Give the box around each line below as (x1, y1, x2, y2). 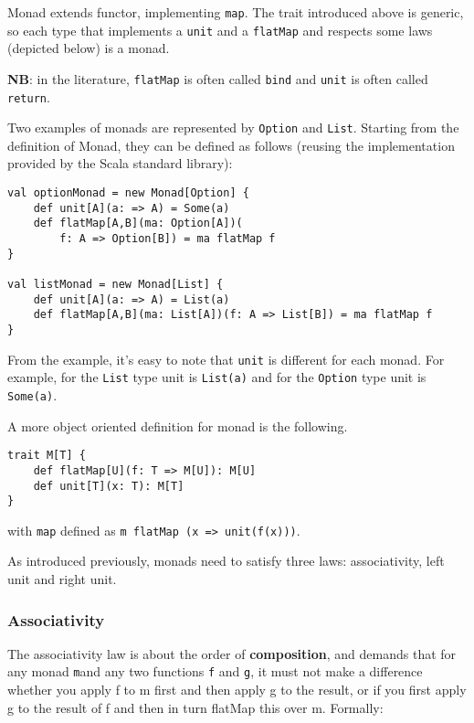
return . (7, 87, 50, 106)
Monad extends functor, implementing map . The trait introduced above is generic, (7, 3, 464, 21)
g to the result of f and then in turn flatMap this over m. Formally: (7, 697, 384, 717)
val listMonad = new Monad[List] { (7, 278, 224, 291)
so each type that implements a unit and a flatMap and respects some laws (7, 20, 433, 39)
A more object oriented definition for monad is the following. (7, 416, 348, 435)
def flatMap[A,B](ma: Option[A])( (33, 217, 243, 230)
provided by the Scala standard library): (7, 154, 233, 173)
